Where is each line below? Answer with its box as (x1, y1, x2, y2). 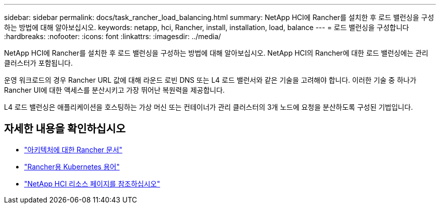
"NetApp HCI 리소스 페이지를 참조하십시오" (24, 179, 160, 188)
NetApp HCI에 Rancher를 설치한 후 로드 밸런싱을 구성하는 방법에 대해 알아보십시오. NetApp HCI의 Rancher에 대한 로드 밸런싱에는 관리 (4, 49, 428, 57)
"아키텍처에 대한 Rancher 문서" (24, 145, 123, 154)
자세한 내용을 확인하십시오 (4, 122, 126, 135)
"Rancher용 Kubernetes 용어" (24, 162, 120, 171)
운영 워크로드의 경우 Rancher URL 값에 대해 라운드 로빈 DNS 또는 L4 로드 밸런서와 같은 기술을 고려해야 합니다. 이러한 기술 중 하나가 (4, 76, 416, 84)
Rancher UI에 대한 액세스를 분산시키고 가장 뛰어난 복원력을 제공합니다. (4, 86, 225, 94)
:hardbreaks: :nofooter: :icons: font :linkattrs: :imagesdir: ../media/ (4, 32, 221, 41)
